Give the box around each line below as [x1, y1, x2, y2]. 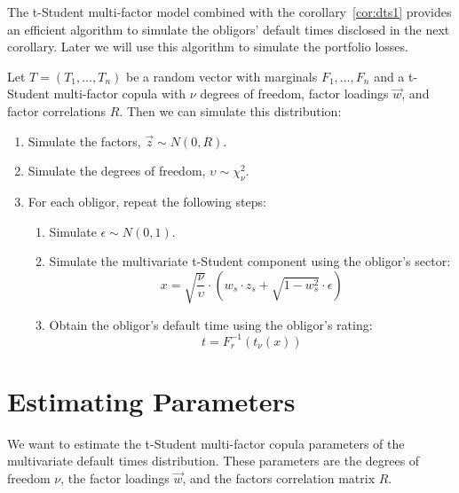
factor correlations [7, 101, 107, 120]
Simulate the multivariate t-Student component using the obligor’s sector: [49, 252, 451, 270]
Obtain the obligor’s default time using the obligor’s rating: [49, 315, 373, 333]
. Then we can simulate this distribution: [119, 101, 342, 120]
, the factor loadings [60, 469, 170, 488]
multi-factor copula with [53, 84, 186, 103]
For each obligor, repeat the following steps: [28, 192, 266, 210]
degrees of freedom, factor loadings [200, 84, 389, 103]
